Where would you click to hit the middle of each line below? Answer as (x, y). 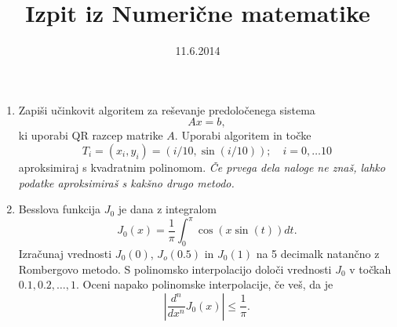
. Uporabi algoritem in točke (243, 135)
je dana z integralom (168, 209)
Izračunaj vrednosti (65, 253)
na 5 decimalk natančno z (318, 253)
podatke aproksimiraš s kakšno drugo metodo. (126, 182)
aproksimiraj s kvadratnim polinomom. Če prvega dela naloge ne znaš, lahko (202, 167)
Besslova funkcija (59, 209)
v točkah (370, 269)
